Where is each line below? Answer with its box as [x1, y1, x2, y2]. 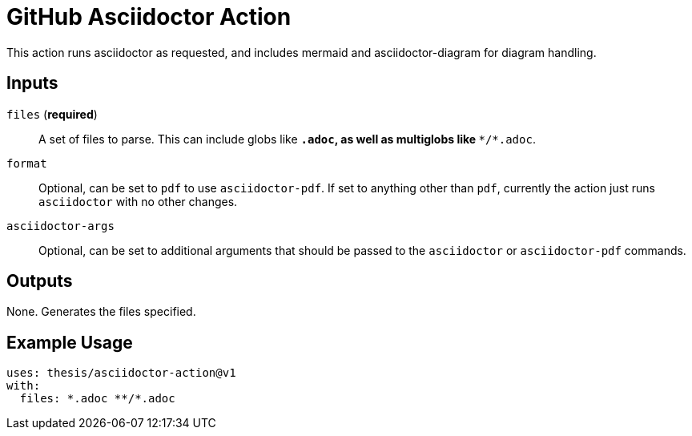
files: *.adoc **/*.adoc [19, 392, 175, 406]
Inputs [6, 73, 58, 94]
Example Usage [6, 332, 133, 353]
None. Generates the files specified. [6, 305, 196, 319]
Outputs [6, 271, 73, 292]
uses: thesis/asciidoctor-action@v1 [6, 366, 236, 380]
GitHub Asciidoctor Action [6, 3, 292, 30]
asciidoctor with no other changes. [38, 194, 238, 208]
